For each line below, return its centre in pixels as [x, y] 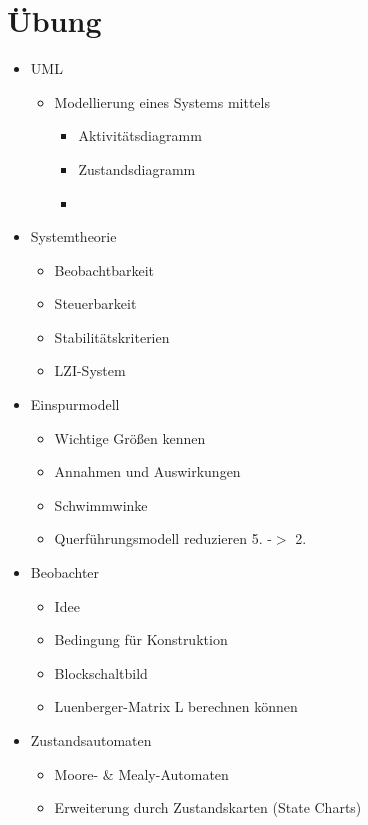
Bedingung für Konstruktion [141, 639]
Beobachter [65, 572]
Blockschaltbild [101, 672]
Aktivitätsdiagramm [140, 135]
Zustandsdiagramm [137, 168]
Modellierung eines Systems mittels [162, 101]
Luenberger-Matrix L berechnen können [176, 706]
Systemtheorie [73, 236]
